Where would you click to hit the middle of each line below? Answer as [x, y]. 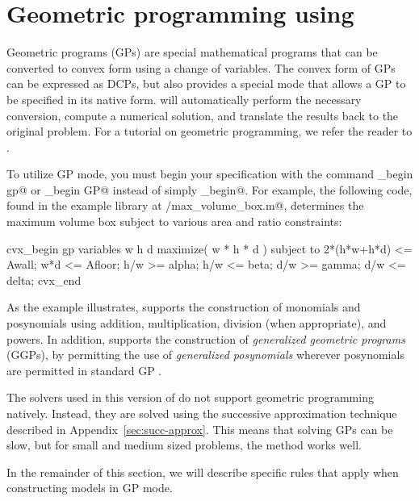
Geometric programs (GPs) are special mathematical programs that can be [192, 52]
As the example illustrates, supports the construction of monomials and [184, 307]
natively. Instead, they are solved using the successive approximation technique [202, 413]
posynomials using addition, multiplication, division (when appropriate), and [197, 323]
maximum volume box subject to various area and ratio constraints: [174, 221]
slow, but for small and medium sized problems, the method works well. [184, 445]
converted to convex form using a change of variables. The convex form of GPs [201, 67]
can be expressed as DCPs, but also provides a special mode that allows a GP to [206, 83]
